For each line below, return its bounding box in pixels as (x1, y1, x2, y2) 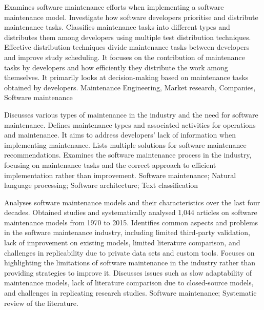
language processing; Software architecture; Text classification (4, 180, 198, 190)
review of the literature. (4, 297, 78, 308)
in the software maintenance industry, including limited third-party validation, (4, 227, 250, 238)
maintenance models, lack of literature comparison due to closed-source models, (4, 277, 254, 288)
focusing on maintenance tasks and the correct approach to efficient (4, 159, 216, 170)
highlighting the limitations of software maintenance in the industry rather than (4, 257, 256, 268)
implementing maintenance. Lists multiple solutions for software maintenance (4, 139, 247, 150)
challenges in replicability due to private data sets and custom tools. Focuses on (4, 247, 255, 258)
